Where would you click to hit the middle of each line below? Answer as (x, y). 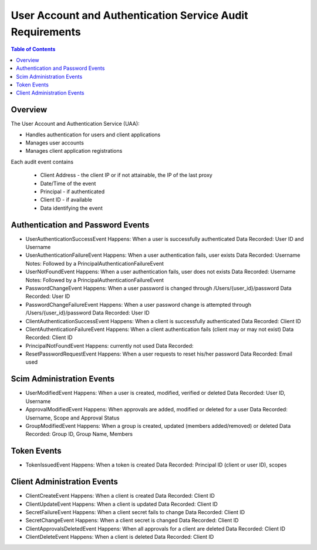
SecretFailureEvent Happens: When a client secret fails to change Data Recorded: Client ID (135, 512)
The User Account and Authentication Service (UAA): (75, 124)
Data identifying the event (71, 208)
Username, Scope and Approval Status (72, 418)
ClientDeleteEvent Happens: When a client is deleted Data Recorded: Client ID (120, 537)
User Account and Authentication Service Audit (129, 15)
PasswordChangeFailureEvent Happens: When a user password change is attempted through (139, 304)
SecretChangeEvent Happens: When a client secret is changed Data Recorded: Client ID (132, 521)
